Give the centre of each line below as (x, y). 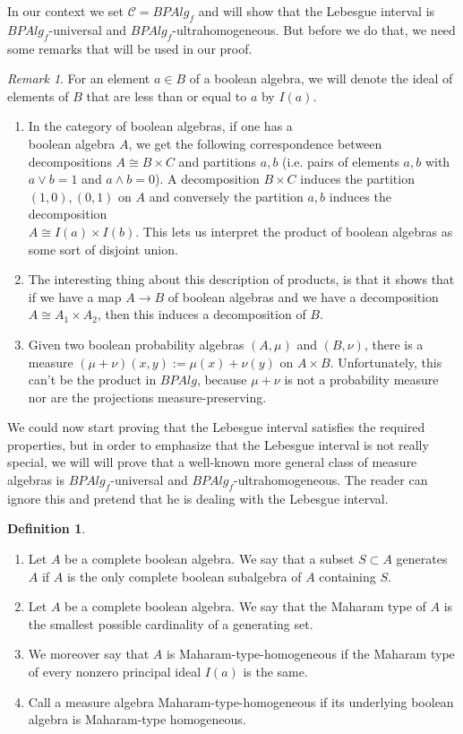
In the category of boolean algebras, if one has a (160, 126)
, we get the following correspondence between (255, 143)
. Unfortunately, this (386, 362)
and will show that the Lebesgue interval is (317, 11)
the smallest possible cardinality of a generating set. (171, 623)
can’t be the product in (92, 380)
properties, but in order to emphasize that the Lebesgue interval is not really (218, 444)
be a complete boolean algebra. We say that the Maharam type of (245, 606)
